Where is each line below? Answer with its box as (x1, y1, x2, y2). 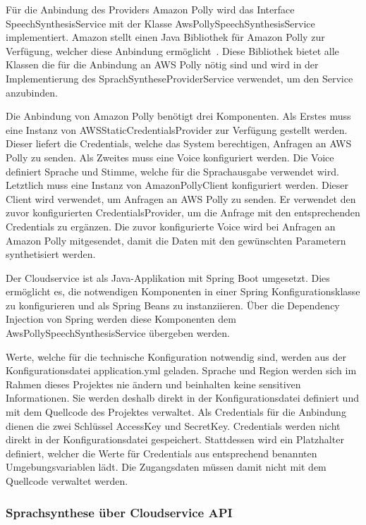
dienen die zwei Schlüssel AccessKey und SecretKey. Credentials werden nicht (6, 418, 341, 433)
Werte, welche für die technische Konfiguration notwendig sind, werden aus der (6, 349, 347, 364)
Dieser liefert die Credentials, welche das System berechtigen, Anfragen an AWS (6, 136, 352, 151)
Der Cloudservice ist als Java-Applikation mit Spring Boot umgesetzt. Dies (6, 270, 330, 285)
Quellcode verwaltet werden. (6, 474, 128, 488)
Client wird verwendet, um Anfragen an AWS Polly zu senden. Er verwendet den (6, 191, 356, 206)
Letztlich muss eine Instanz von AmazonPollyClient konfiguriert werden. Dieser (6, 178, 348, 192)
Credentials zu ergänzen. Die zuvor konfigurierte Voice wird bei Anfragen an (6, 218, 336, 233)
